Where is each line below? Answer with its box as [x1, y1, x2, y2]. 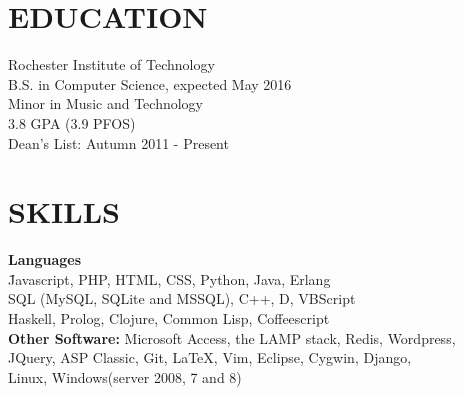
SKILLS [8, 191, 120, 232]
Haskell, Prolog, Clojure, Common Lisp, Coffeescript [8, 308, 330, 328]
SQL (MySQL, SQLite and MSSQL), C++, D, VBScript [8, 288, 356, 309]
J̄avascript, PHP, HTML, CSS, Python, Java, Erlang [8, 268, 331, 289]
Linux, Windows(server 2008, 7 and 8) [8, 366, 242, 387]
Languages [8, 249, 82, 270]
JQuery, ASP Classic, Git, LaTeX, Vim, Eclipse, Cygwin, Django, [8, 347, 412, 368]
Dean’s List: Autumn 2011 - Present [8, 132, 229, 153]
